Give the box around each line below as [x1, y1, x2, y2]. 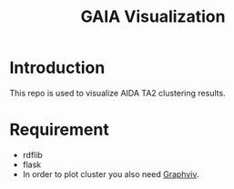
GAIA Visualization [80, 6, 226, 27]
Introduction [9, 57, 106, 78]
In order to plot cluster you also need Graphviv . [22, 168, 199, 179]
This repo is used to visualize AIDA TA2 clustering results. [9, 87, 226, 98]
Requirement [9, 120, 109, 140]
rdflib [22, 149, 43, 160]
